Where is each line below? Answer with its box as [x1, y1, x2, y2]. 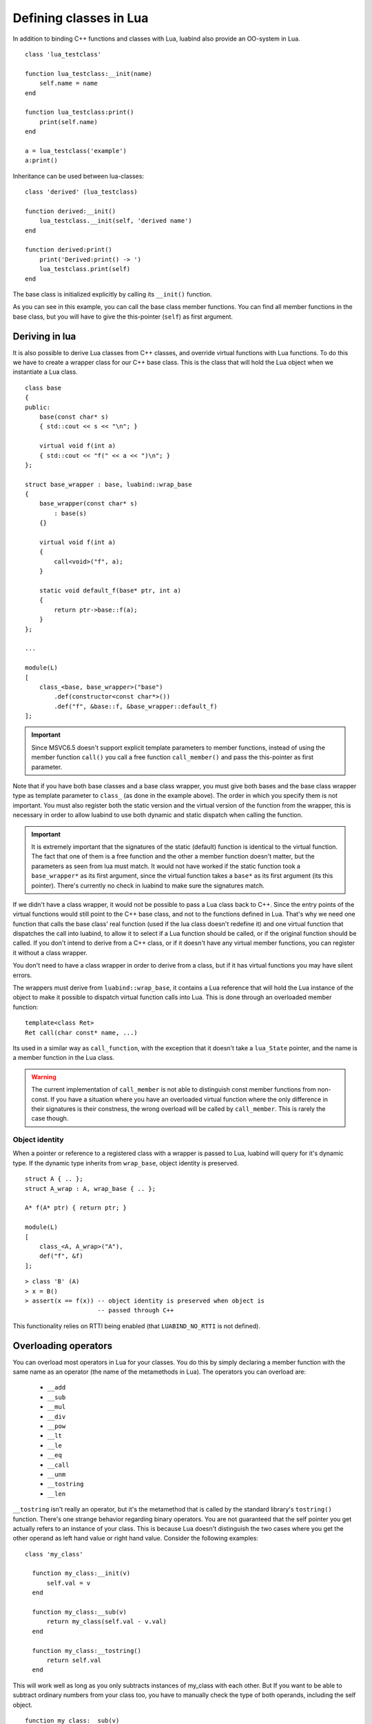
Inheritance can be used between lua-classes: [12, 172, 145, 180]
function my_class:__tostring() [32, 1647, 141, 1654]
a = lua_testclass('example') [25, 147, 127, 154]
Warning [31, 1072, 56, 1081]
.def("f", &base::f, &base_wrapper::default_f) [54, 702, 218, 710]
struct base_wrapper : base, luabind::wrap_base [25, 480, 192, 488]
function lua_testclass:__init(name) [25, 70, 153, 77]
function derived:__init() [25, 207, 116, 215]
